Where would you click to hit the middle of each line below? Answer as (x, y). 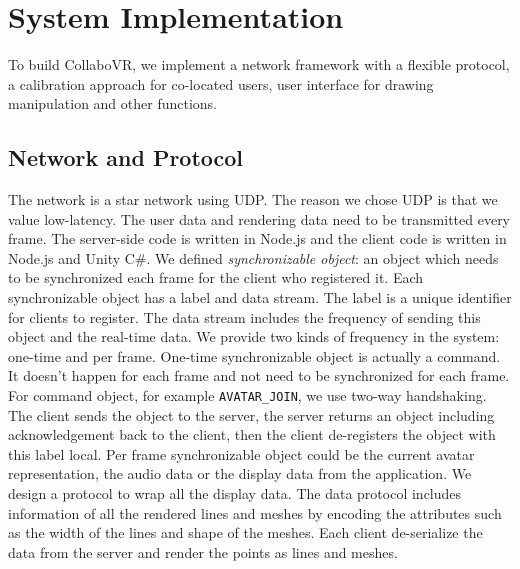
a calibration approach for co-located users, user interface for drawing (221, 83)
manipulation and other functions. (113, 103)
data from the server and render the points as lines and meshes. (203, 551)
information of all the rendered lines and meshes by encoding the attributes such (255, 512)
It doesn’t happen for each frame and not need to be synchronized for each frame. (259, 375)
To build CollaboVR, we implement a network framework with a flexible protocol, (259, 64)
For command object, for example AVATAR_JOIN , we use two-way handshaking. (247, 395)
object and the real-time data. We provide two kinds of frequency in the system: (254, 336)
